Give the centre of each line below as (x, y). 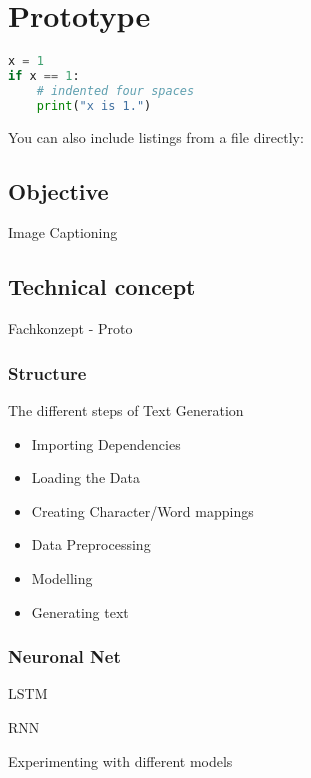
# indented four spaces (115, 90)
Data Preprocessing (91, 544)
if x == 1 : (44, 76)
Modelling (62, 578)
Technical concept (102, 286)
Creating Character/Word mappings (142, 510)
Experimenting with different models (120, 760)
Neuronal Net (64, 656)
